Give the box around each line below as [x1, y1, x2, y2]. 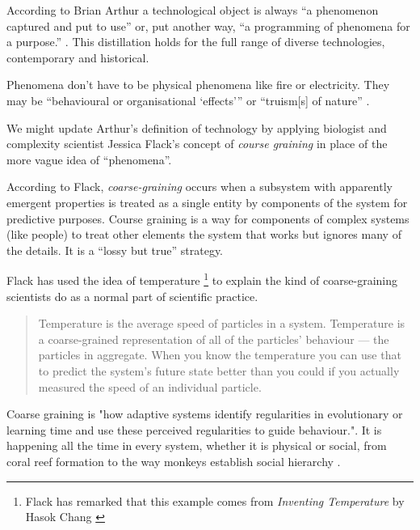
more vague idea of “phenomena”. [6, 151, 172, 167]
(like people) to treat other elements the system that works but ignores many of [6, 226, 401, 243]
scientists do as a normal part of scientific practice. [6, 287, 258, 304]
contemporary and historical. [6, 49, 149, 66]
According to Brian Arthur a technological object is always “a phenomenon [6, 2, 379, 18]
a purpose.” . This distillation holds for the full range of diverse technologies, [6, 33, 385, 50]
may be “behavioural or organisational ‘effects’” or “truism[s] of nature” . [6, 91, 370, 108]
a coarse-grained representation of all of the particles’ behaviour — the [38, 330, 389, 347]
